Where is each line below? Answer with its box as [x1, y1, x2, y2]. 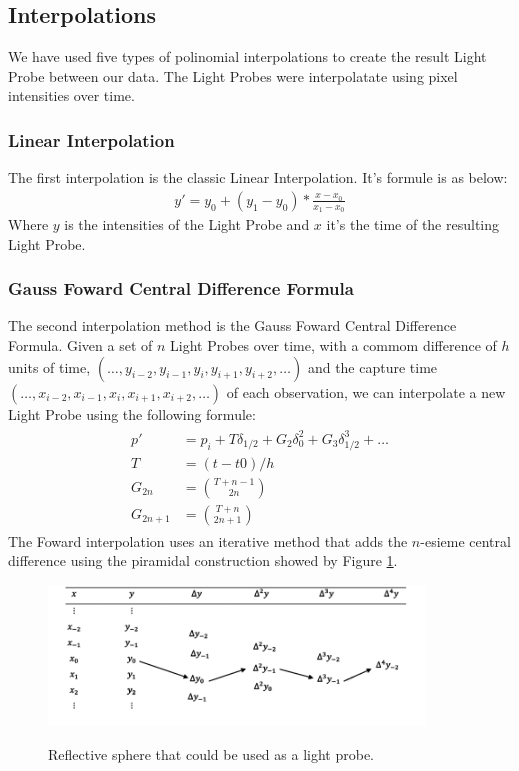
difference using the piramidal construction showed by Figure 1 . [8, 550, 398, 571]
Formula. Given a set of [8, 335, 153, 356]
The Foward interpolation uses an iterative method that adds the [8, 530, 408, 551]
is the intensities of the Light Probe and [64, 214, 310, 235]
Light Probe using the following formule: [8, 403, 256, 424]
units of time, [8, 356, 91, 377]
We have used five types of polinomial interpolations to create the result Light [8, 46, 487, 67]
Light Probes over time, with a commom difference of [170, 335, 497, 356]
